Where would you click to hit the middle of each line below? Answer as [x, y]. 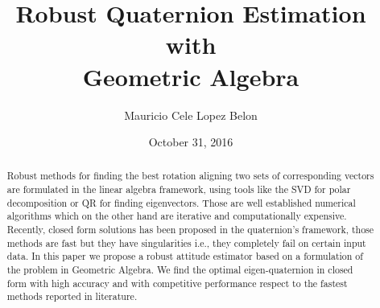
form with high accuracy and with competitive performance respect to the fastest [177, 283]
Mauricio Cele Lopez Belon [191, 115]
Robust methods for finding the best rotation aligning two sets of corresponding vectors [190, 176]
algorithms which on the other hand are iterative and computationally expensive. [177, 216]
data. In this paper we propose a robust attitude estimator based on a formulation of [185, 256]
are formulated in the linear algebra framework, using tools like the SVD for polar [179, 189]
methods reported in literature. [72, 296]
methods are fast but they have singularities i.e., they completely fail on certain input [186, 242]
